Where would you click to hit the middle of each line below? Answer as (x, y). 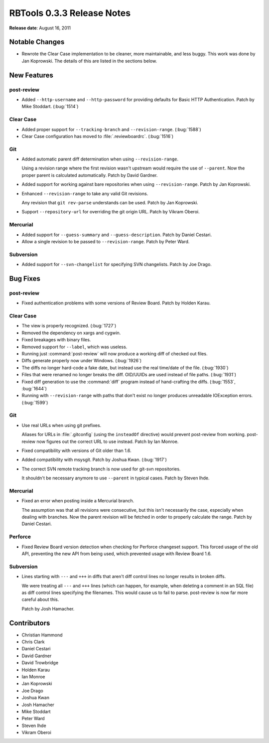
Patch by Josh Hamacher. (48, 608)
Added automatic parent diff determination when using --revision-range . (100, 159)
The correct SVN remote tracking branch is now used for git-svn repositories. (101, 469)
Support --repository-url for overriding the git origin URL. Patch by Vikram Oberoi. (111, 212)
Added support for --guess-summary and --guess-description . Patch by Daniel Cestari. (117, 235)
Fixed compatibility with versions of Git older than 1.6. (76, 450)
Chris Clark (33, 642)
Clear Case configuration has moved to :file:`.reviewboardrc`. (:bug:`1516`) (98, 136)
